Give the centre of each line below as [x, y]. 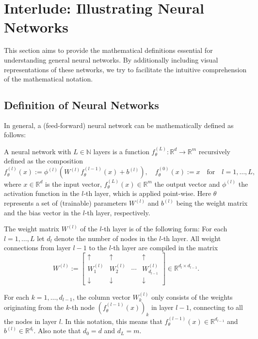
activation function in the [42, 193]
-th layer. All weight [191, 238]
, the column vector [101, 297]
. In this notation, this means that [112, 321]
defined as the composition [44, 161]
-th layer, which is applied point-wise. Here [147, 193]
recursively [214, 151]
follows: [15, 135]
